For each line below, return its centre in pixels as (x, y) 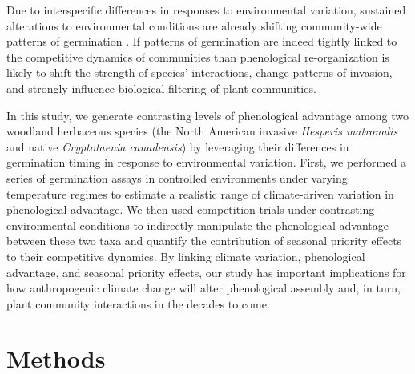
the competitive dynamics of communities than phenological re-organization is (198, 56)
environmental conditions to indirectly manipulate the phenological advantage (197, 225)
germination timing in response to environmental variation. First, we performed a (206, 162)
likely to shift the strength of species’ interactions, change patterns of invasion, (199, 72)
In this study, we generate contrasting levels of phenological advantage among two (208, 115)
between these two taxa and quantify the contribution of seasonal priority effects (204, 241)
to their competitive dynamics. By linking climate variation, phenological (186, 256)
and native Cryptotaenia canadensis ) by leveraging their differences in (178, 146)
